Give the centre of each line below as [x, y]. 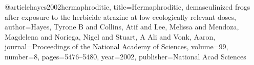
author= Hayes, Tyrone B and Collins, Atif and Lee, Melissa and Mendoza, [122, 27]
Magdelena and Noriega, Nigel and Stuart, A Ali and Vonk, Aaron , [110, 36]
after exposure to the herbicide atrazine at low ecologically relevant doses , [120, 17]
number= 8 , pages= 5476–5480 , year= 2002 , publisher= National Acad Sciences [125, 56]
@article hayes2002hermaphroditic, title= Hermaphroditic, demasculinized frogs [128, 7]
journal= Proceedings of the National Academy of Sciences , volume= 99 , [117, 46]
